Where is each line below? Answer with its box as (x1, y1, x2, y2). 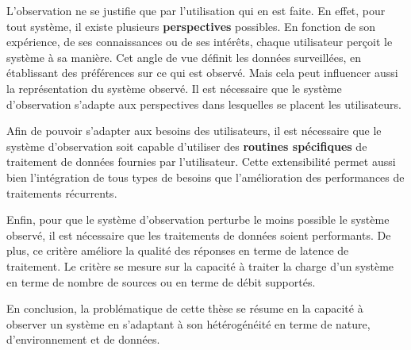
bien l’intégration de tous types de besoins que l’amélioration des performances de (6, 168, 405, 185)
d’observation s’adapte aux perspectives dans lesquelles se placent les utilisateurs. (6, 95, 401, 112)
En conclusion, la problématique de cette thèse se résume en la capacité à (6, 300, 363, 317)
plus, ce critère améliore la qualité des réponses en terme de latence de (6, 242, 349, 259)
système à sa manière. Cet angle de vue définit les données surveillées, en (6, 48, 361, 65)
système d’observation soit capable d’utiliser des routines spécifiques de (6, 137, 367, 154)
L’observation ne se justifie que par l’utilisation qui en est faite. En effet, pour (6, 2, 386, 18)
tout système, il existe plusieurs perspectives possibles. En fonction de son (6, 17, 376, 34)
